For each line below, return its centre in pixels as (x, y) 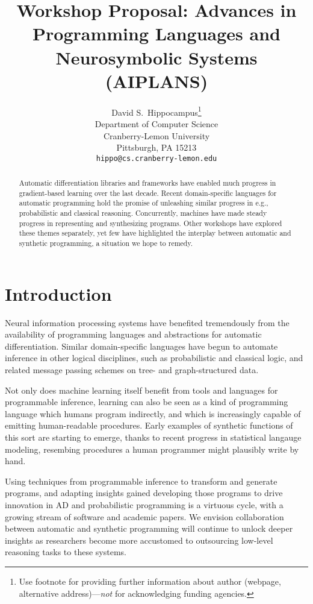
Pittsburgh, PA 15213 (156, 147)
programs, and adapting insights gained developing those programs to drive (144, 493)
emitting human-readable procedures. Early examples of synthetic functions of (149, 425)
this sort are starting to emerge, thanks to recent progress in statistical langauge (153, 437)
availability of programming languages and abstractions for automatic (133, 334)
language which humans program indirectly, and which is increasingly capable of (153, 413)
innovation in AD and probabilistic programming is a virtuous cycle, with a (144, 505)
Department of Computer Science (156, 123)
